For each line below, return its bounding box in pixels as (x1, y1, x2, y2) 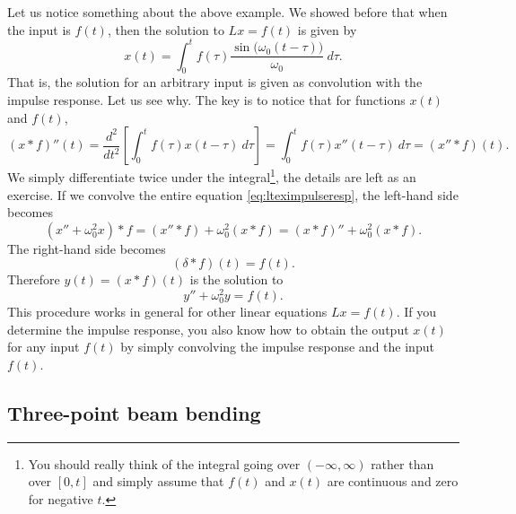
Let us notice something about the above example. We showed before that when (7, 3, 448, 21)
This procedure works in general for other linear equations (7, 302, 328, 321)
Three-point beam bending (7, 398, 261, 426)
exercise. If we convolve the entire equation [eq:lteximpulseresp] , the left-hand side (7, 185, 459, 204)
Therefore (7, 270, 60, 289)
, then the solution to (107, 20, 224, 39)
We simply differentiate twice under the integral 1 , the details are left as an (7, 165, 416, 186)
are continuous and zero (327, 472, 459, 491)
